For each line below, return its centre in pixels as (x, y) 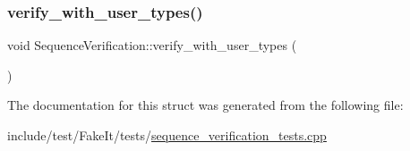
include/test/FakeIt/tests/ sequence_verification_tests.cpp (167, 135)
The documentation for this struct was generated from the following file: (205, 105)
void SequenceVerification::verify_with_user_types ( (152, 45)
